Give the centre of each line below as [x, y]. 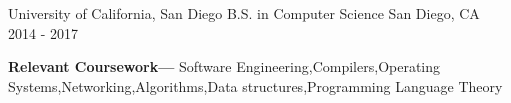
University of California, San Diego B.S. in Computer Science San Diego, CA [244, 13]
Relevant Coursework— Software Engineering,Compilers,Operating [224, 66]
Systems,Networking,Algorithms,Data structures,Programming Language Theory [255, 85]
